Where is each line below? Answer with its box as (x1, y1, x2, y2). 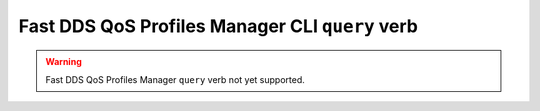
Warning (45, 55, 82, 67)
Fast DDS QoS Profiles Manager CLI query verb (18, 15, 419, 37)
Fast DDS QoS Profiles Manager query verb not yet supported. (45, 73, 305, 85)
